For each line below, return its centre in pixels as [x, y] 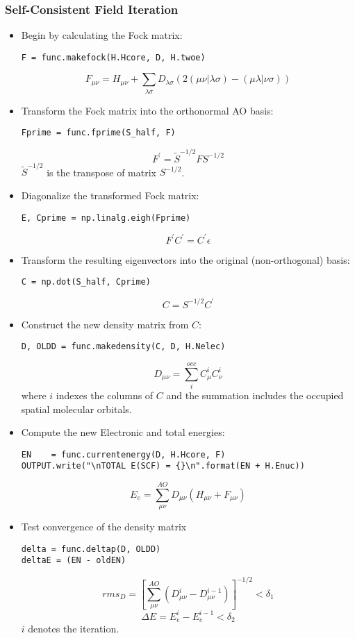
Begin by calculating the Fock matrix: [102, 35]
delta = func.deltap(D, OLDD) [91, 549]
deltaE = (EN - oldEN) [74, 561]
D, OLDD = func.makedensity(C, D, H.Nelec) [123, 347]
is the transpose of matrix [101, 172]
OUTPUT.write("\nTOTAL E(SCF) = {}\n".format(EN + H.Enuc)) [163, 466]
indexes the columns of [105, 395]
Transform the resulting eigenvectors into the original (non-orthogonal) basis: [185, 259]
